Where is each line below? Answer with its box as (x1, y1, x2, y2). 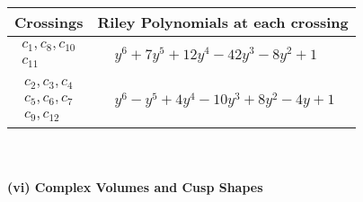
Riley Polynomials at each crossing (97, 12, 349, 32)
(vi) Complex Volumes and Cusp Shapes (7, 177, 263, 196)
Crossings (14, 12, 84, 32)
